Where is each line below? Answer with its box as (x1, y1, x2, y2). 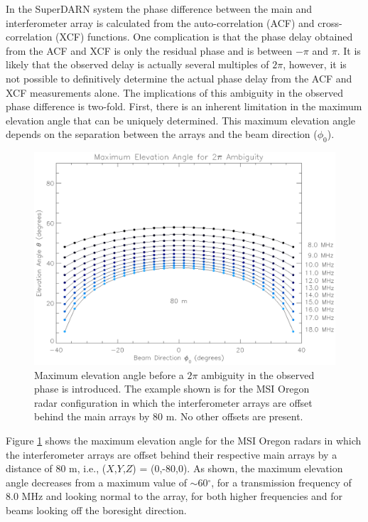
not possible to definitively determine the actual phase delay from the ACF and (6, 70, 352, 85)
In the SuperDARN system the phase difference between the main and (6, 1, 313, 16)
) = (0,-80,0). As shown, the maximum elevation (132, 461, 343, 476)
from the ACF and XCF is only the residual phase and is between (6, 43, 293, 58)
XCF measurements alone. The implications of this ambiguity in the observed (6, 85, 344, 100)
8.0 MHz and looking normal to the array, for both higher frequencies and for (6, 489, 343, 504)
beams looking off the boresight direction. (6, 503, 187, 518)
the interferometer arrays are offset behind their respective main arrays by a (6, 447, 337, 462)
